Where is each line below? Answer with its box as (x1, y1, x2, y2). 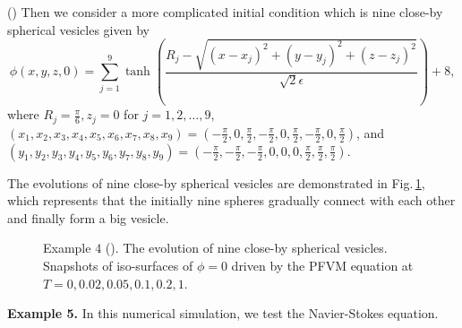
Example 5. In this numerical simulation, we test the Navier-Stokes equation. (7, 304, 439, 323)
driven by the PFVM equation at (231, 256, 414, 275)
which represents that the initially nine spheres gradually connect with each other (7, 191, 456, 210)
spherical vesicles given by (7, 20, 150, 39)
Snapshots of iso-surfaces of (43, 256, 193, 275)
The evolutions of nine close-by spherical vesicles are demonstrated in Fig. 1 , (7, 173, 425, 192)
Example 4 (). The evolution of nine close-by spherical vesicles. (43, 238, 388, 257)
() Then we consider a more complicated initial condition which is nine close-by (7, 3, 443, 21)
